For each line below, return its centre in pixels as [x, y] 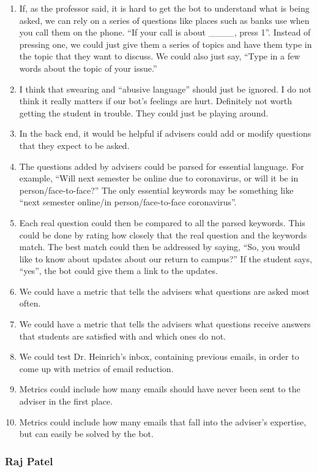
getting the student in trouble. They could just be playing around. [144, 112]
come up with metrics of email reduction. [96, 368]
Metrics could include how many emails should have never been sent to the [160, 389]
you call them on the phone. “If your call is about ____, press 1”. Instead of [165, 32]
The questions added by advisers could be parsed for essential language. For [162, 166]
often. [30, 303]
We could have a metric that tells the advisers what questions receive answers [165, 324]
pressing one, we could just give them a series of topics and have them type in [166, 44]
